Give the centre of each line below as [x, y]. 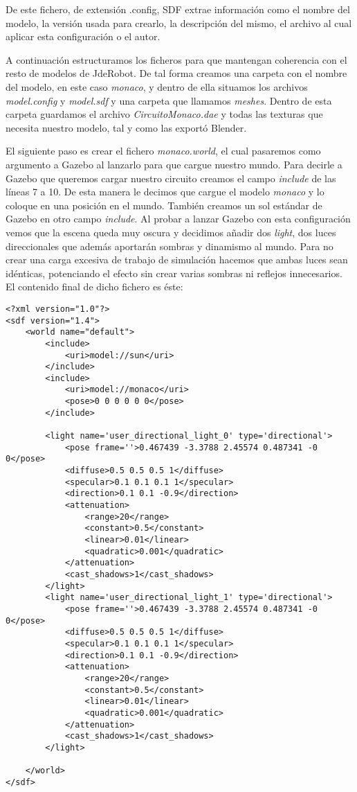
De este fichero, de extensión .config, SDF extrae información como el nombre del [178, 9]
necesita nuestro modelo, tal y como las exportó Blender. [126, 127]
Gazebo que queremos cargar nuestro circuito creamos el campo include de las [171, 178]
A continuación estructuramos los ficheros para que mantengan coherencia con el [176, 59]
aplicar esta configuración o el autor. [83, 36]
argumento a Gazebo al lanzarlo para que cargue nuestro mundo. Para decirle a [174, 164]
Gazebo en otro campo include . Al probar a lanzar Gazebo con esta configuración [178, 219]
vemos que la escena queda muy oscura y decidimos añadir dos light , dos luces [171, 232]
